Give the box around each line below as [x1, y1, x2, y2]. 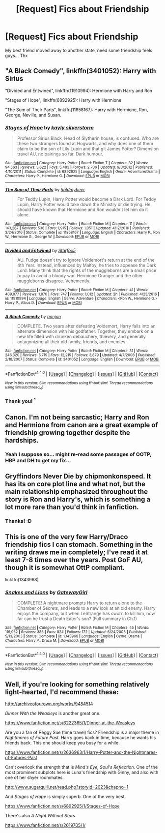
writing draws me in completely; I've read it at [5, 548, 148, 557]
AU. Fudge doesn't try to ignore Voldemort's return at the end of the [17, 257, 155, 263]
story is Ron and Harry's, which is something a [5, 495, 151, 504]
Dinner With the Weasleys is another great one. [5, 710, 101, 716]
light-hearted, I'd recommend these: [5, 687, 119, 696]
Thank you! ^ [5, 397, 36, 405]
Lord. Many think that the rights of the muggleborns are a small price [17, 268, 157, 273]
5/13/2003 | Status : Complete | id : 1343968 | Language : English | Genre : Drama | [5, 634, 142, 639]
